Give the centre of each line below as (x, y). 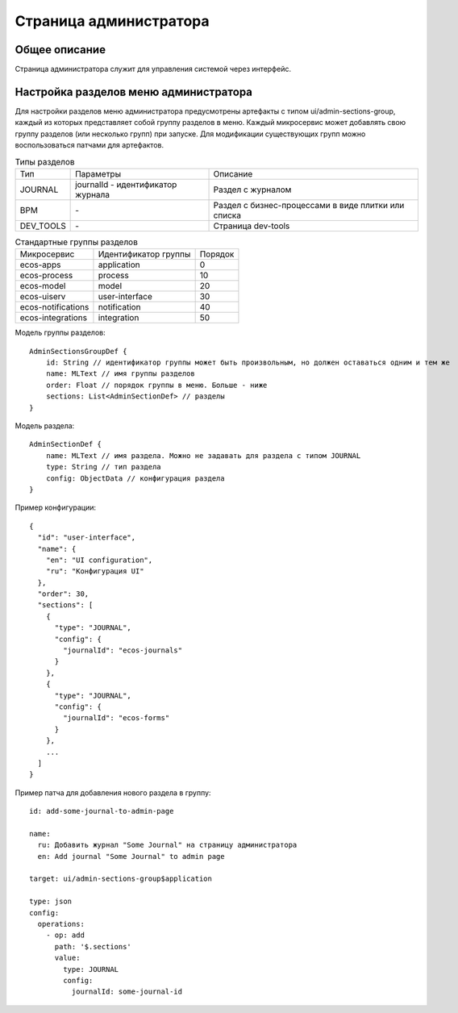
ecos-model (43, 286)
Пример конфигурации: (56, 507)
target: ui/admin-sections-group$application (121, 879)
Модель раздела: (45, 426)
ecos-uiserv (43, 297)
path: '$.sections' (93, 946)
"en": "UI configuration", (99, 560)
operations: (61, 924)
